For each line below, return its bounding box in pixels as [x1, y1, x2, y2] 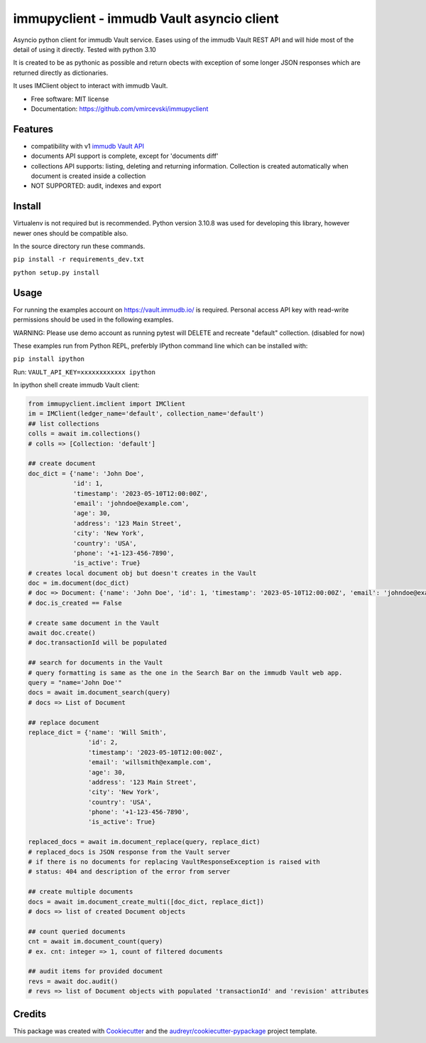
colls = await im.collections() [28, 430, 141, 438]
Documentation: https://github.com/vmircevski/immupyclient [31, 104, 209, 113]
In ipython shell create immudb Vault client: [13, 381, 140, 389]
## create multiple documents [28, 888, 133, 896]
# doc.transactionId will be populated [28, 639, 167, 647]
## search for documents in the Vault [28, 659, 163, 667]
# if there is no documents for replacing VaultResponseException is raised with [28, 858, 321, 866]
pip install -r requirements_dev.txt [13, 255, 145, 263]
